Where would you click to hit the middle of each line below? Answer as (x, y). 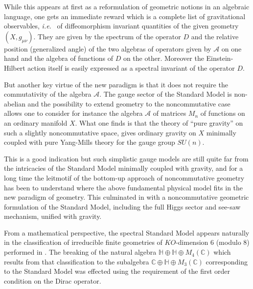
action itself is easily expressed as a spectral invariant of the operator (131, 67)
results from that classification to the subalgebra (77, 261)
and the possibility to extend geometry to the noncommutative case (129, 103)
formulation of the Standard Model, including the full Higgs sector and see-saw (122, 206)
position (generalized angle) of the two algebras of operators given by (108, 48)
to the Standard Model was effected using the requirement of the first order (117, 271)
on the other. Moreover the (163, 58)
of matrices (170, 113)
